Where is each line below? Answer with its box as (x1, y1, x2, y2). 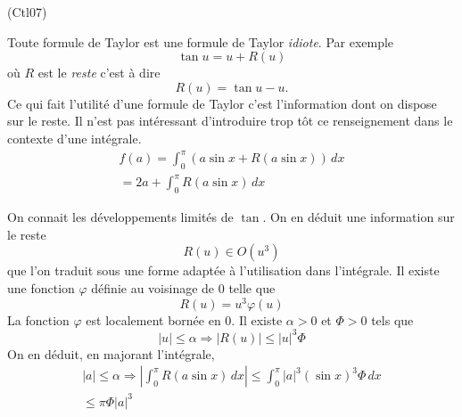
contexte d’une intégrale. (7, 128, 142, 147)
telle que (228, 279, 276, 297)
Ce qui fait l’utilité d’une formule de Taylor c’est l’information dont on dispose (7, 94, 437, 112)
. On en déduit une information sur (262, 208, 455, 226)
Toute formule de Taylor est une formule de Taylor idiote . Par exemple (7, 32, 394, 51)
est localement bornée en (86, 310, 221, 329)
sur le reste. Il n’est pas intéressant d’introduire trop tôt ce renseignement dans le (7, 111, 453, 130)
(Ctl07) (7, 3, 47, 20)
